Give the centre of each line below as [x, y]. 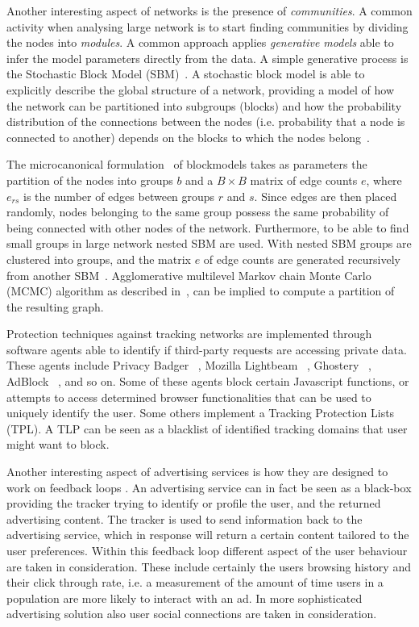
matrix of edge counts [304, 180]
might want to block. [58, 444]
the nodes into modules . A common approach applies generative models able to [200, 42]
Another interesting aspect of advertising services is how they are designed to [197, 472]
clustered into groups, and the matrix [99, 259]
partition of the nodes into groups [90, 180]
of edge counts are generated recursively [302, 259]
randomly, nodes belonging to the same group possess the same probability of [198, 212]
